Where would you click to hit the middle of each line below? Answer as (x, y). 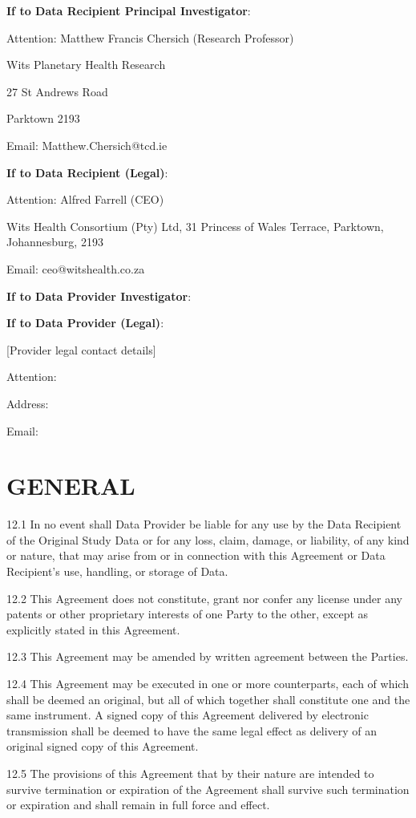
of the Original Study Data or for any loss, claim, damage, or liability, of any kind (208, 539)
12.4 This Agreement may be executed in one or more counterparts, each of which (208, 683)
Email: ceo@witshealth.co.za (76, 268)
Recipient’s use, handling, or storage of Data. (117, 571)
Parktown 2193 (43, 118)
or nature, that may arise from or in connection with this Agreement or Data (196, 555)
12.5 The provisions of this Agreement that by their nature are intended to (190, 773)
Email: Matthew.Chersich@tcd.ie (87, 145)
